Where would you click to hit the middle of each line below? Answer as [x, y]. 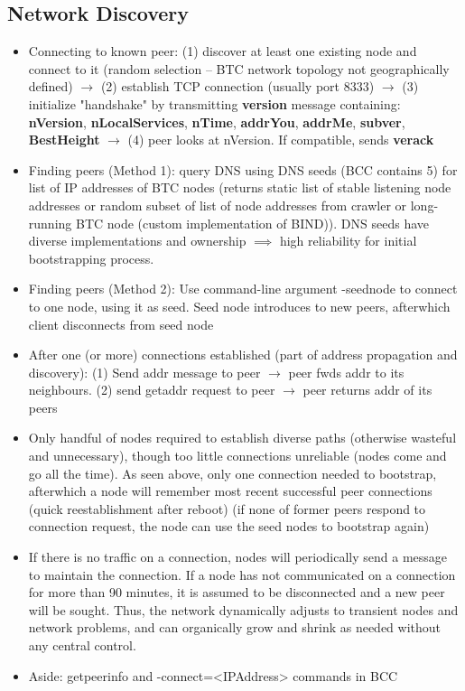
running [50, 223]
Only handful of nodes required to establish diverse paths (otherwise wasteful [242, 438]
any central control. [82, 645]
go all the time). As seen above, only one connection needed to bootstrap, [232, 473]
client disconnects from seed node [121, 324]
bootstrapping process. [91, 258]
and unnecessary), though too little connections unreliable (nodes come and [237, 456]
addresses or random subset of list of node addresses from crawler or [218, 205]
